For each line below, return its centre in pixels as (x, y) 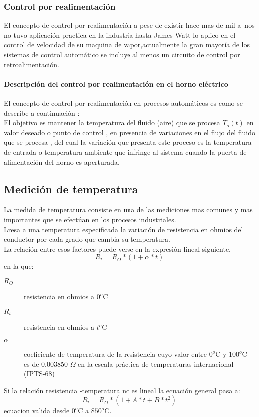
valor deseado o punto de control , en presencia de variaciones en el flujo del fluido (129, 132)
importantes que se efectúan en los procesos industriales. (90, 219)
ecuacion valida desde (37, 410)
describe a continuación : (42, 113)
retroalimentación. (32, 64)
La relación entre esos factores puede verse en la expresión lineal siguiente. (118, 248)
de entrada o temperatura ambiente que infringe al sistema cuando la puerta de (125, 152)
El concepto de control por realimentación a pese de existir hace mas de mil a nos (129, 25)
